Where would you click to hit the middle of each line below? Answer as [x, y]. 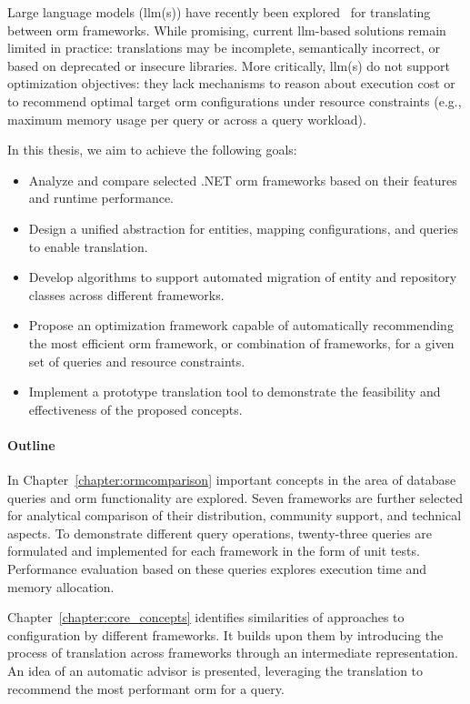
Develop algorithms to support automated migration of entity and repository [243, 277]
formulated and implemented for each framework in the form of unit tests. [214, 551]
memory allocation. [61, 586]
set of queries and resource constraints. [137, 361]
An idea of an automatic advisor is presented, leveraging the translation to [215, 671]
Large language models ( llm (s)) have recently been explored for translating [219, 12]
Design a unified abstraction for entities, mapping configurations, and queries [243, 228]
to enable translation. [88, 246]
